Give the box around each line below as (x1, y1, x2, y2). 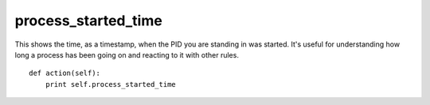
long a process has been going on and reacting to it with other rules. (14, 50, 239, 59)
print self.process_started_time (45, 80, 177, 88)
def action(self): (29, 69, 101, 78)
